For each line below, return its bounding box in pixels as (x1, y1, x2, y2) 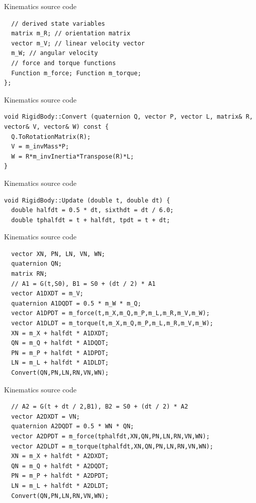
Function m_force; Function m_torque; (11, 69, 142, 77)
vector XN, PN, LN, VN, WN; (11, 250, 105, 258)
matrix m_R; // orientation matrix (11, 30, 131, 37)
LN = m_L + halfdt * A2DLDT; (11, 482, 109, 489)
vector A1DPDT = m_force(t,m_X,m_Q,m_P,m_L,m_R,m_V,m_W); (11, 310, 210, 317)
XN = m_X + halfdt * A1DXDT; (11, 329, 109, 337)
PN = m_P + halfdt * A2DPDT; (11, 472, 109, 480)
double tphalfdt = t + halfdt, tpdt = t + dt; (11, 216, 170, 224)
